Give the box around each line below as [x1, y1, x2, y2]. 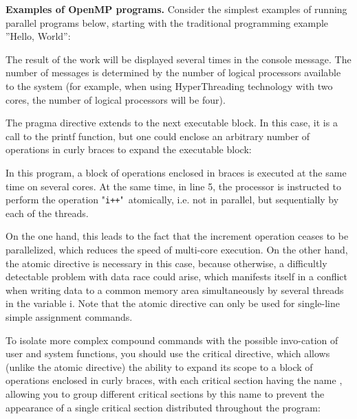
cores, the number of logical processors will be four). [6, 92, 226, 106]
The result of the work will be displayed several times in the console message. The [6, 52, 351, 66]
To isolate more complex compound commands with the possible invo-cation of [6, 332, 338, 347]
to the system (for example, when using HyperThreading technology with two [6, 78, 333, 93]
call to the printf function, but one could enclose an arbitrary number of [6, 128, 310, 143]
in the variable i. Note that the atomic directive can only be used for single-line [6, 296, 340, 310]
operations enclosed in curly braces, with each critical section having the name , [6, 373, 343, 387]
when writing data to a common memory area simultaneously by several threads [6, 282, 344, 297]
